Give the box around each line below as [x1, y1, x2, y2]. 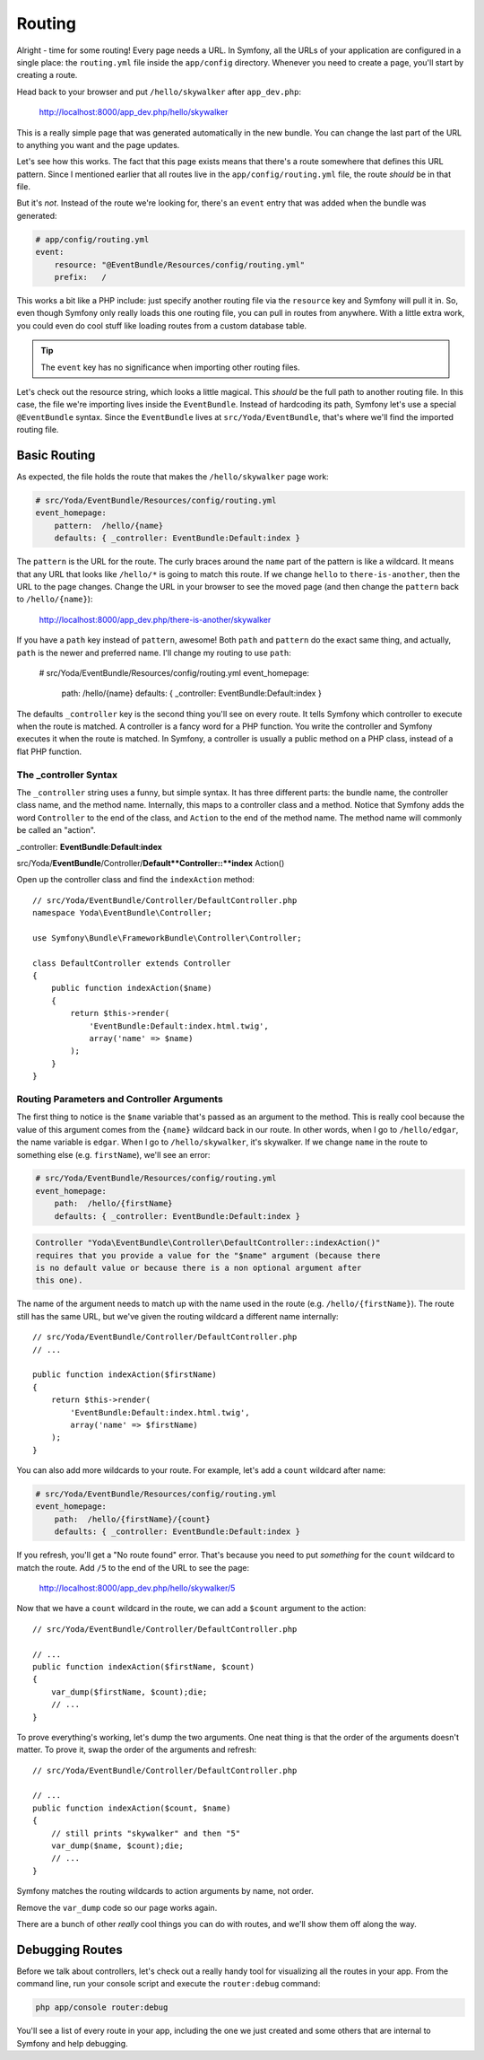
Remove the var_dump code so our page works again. [16, 1902, 218, 1913]
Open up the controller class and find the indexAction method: [16, 874, 255, 885]
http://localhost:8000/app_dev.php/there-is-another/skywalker [39, 614, 272, 625]
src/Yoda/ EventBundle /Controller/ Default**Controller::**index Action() [16, 857, 285, 868]
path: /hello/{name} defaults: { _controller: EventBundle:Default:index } [61, 688, 322, 699]
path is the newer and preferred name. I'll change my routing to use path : [16, 647, 291, 658]
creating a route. [16, 70, 78, 81]
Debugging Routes [16, 1942, 123, 1957]
